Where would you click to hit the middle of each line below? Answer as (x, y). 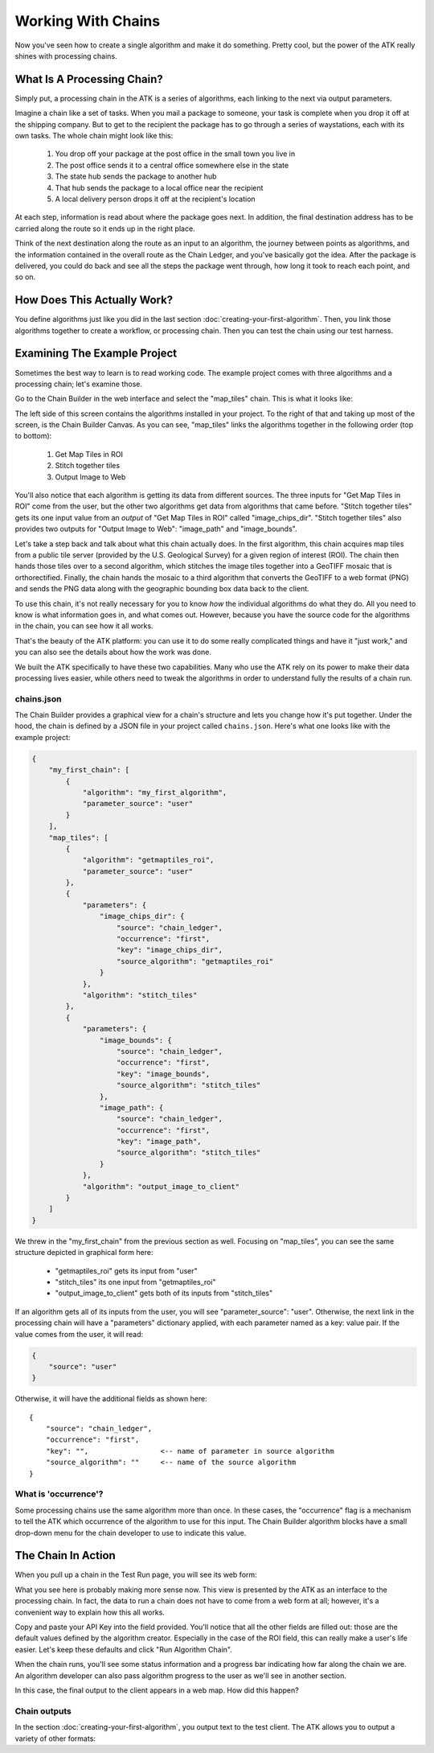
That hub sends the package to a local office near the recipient (159, 187)
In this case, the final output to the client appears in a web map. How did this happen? (157, 1690)
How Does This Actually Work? (94, 300)
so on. (25, 277)
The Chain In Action (65, 1555)
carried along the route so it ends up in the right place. (105, 228)
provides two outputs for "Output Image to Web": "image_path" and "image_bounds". (156, 529)
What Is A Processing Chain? (89, 79)
